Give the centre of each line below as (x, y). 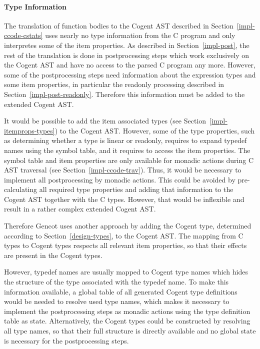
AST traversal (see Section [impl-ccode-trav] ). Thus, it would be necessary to (123, 170)
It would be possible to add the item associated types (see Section (105, 121)
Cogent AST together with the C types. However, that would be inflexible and (124, 199)
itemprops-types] (29, 130)
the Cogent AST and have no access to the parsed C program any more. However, (130, 65)
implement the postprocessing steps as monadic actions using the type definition (127, 311)
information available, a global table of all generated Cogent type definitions (121, 291)
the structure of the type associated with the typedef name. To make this (116, 282)
